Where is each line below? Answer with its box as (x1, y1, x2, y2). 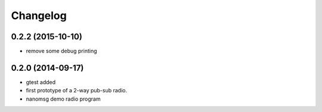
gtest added (26, 78, 56, 86)
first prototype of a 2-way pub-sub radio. (26, 87, 128, 94)
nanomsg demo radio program (26, 95, 101, 102)
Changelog (11, 9, 67, 22)
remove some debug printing (26, 48, 98, 55)
